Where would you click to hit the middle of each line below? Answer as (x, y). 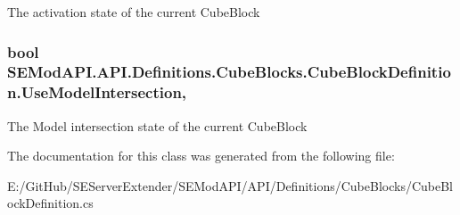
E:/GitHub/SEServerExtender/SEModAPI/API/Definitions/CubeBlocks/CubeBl (230, 185)
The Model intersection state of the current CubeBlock (157, 125)
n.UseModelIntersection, (97, 92)
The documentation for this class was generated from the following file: (201, 156)
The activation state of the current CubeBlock (134, 12)
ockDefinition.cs (50, 203)
